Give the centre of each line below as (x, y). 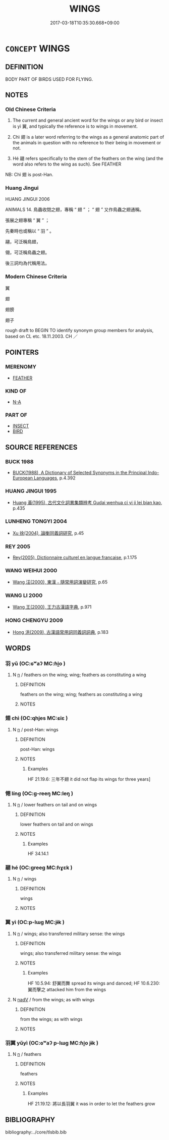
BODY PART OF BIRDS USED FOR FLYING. (49, 79)
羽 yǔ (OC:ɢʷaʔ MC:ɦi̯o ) (35, 664)
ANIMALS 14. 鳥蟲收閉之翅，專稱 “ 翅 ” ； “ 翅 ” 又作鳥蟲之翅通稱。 (75, 209)
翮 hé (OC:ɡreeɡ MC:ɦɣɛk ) (39, 867)
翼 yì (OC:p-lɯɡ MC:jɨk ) (35, 922)
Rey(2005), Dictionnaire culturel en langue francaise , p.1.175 (75, 557)
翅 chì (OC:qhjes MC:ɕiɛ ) (37, 718)
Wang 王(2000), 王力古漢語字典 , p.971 (52, 607)
